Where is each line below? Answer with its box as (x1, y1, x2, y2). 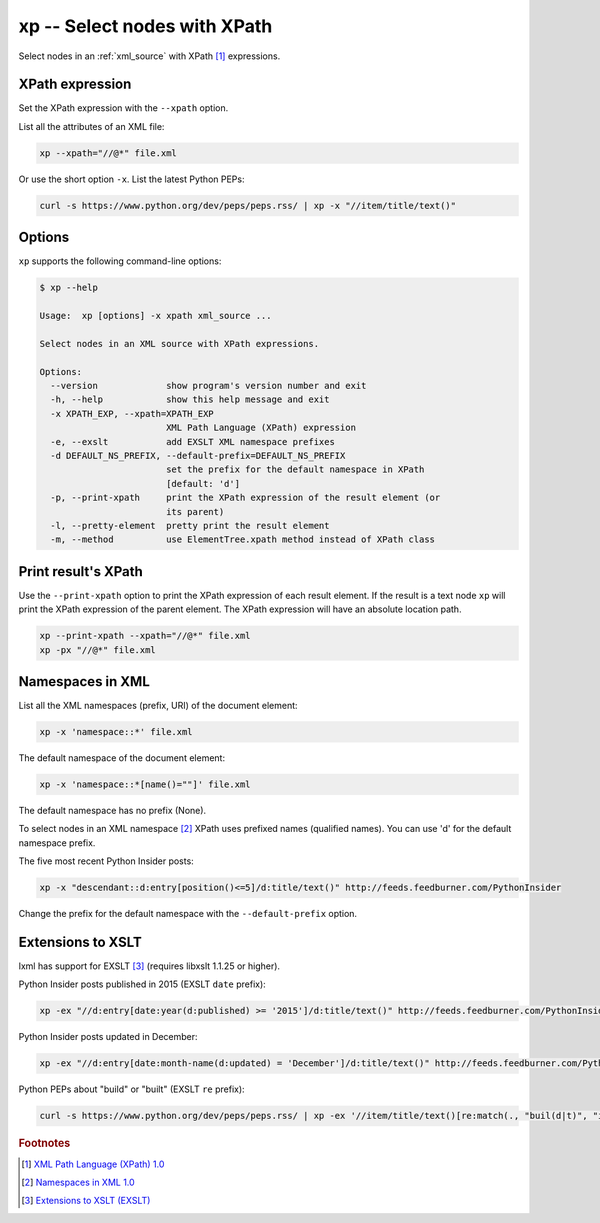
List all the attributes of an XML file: (18, 120, 165, 132)
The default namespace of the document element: (18, 752, 225, 764)
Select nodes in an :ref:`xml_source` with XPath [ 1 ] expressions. (18, 50, 281, 62)
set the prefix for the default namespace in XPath (165, 464, 425, 475)
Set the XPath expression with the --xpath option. (18, 102, 229, 114)
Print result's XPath (18, 563, 144, 580)
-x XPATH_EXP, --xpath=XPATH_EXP (50, 408, 214, 419)
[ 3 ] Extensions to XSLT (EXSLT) (21, 1195, 151, 1207)
